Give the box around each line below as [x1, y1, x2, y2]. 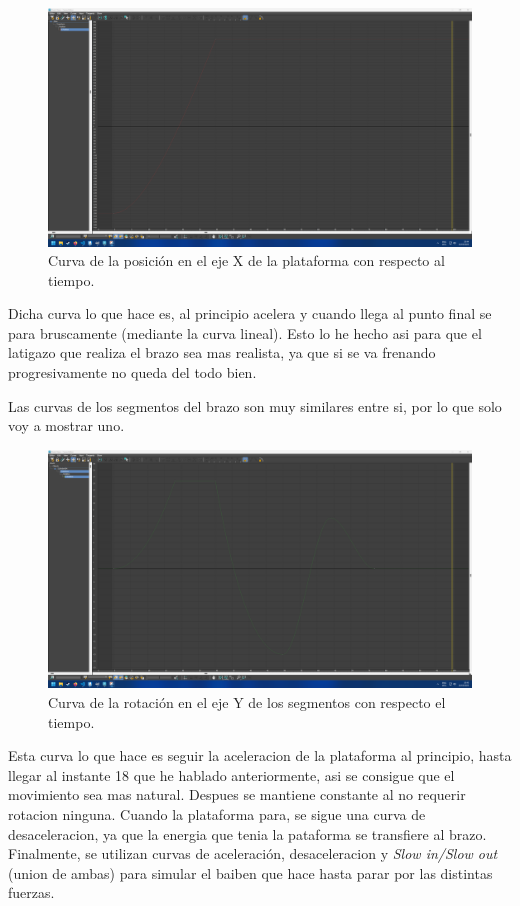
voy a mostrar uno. [8, 415, 125, 436]
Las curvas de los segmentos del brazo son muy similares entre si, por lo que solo [8, 395, 502, 416]
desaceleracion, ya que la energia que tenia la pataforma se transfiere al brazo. [8, 823, 487, 844]
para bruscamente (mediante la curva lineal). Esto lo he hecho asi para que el [8, 322, 482, 343]
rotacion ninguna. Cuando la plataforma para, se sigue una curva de [8, 803, 426, 824]
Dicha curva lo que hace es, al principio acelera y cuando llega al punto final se [8, 303, 492, 324]
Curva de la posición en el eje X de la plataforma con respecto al [48, 250, 445, 271]
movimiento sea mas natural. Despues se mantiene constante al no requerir [8, 784, 466, 805]
